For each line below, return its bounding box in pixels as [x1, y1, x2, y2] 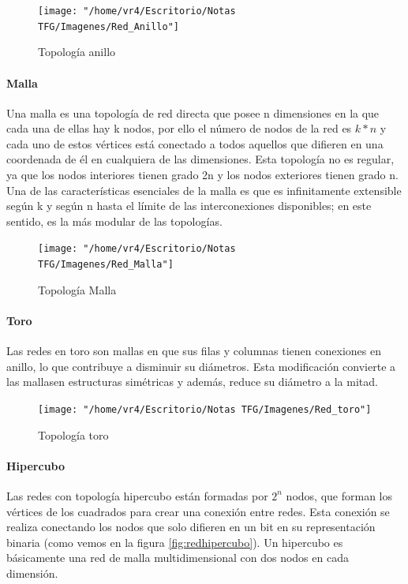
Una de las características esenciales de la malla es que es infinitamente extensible [6, 182, 402, 198]
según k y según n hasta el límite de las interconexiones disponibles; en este [6, 197, 372, 214]
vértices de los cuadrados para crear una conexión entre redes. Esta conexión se [6, 503, 390, 519]
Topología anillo [38, 43, 116, 60]
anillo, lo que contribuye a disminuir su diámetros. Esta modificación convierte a [6, 358, 396, 374]
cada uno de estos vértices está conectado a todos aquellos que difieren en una [6, 135, 384, 152]
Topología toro [38, 426, 109, 443]
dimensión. [6, 564, 58, 581]
